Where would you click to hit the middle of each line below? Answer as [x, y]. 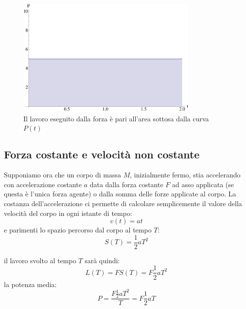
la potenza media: [30, 284]
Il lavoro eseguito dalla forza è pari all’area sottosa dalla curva [116, 118]
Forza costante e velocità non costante [102, 154]
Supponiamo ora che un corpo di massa [62, 175]
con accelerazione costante [43, 184]
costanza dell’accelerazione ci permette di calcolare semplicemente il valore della [123, 203]
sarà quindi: [102, 260]
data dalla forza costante [126, 184]
